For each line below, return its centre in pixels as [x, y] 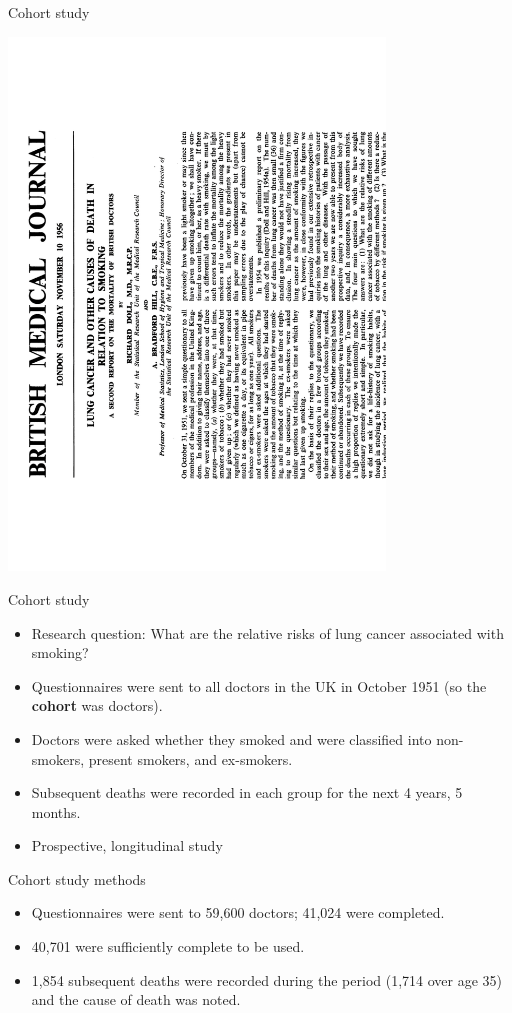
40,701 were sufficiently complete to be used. [168, 946]
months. [56, 811]
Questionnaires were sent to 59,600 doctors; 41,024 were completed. [238, 912]
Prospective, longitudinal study [127, 845]
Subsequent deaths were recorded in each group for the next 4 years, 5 [247, 792]
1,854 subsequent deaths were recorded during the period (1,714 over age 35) [267, 979]
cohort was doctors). [97, 705]
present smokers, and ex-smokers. [190, 758]
